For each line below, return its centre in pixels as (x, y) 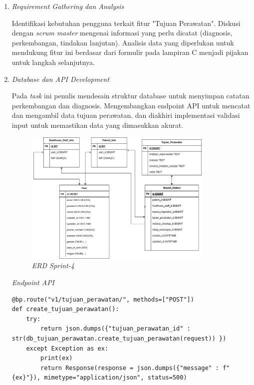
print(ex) (57, 358)
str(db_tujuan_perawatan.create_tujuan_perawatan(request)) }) (119, 339)
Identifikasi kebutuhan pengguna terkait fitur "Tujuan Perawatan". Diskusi (126, 23)
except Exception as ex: (67, 348)
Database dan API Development (61, 79)
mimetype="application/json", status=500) (116, 378)
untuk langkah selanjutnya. (53, 62)
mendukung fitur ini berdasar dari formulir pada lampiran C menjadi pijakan (130, 52)
